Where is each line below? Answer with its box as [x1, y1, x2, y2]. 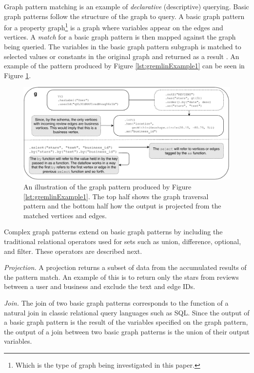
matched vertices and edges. [23, 210, 107, 220]
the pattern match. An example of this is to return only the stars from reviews [4, 271, 239, 282]
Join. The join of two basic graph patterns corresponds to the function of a [4, 297, 229, 308]
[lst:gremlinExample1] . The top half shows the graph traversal [23, 191, 209, 201]
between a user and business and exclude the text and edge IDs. [4, 281, 195, 291]
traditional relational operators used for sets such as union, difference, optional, [4, 236, 241, 247]
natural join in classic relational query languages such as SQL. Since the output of [4, 307, 250, 317]
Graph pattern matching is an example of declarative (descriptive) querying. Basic [4, 1, 249, 11]
